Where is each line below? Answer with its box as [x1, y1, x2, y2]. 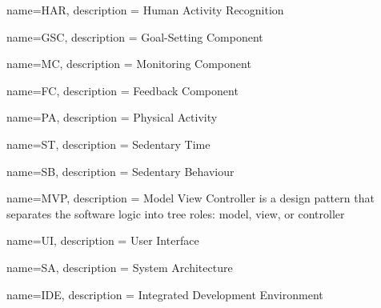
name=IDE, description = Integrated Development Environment [6, 286, 323, 302]
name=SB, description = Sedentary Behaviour [6, 162, 235, 179]
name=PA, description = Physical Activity [6, 109, 218, 126]
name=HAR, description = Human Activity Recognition [6, 2, 284, 18]
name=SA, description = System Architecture [6, 258, 233, 275]
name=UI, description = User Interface [6, 232, 199, 249]
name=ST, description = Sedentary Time [6, 135, 211, 152]
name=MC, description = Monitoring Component [6, 55, 251, 72]
